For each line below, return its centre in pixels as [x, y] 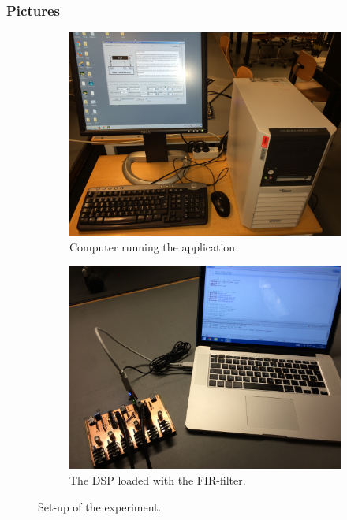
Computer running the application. [154, 246]
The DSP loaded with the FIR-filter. [158, 480]
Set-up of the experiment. [100, 506]
